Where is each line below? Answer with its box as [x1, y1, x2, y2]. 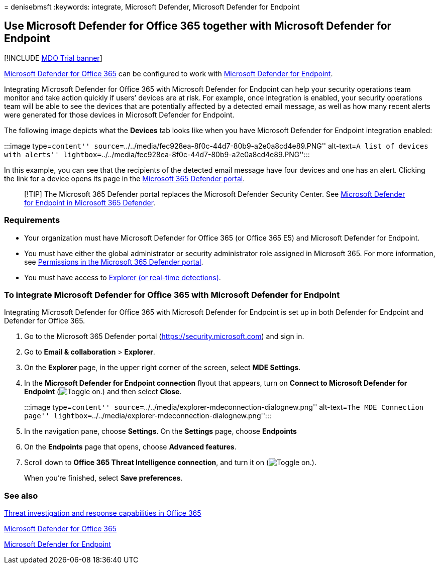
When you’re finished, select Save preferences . [24, 474, 183, 483]
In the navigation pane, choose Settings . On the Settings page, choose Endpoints [24, 427, 297, 436]
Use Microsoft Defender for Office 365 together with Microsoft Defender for [4, 20, 392, 33]
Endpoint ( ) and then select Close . [24, 387, 182, 396]
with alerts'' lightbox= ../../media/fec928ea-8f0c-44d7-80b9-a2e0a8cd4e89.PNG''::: [4, 150, 310, 159]
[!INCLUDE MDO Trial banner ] [4, 53, 102, 62]
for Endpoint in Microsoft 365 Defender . [24, 198, 156, 207]
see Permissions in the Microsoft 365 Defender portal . [24, 257, 203, 266]
